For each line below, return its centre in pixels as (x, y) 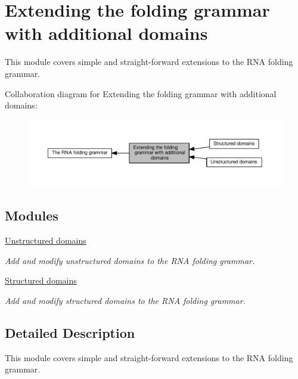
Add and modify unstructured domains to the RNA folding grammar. (130, 260)
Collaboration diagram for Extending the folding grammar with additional (141, 93)
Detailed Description (70, 332)
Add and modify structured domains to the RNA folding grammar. (125, 300)
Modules (32, 215)
